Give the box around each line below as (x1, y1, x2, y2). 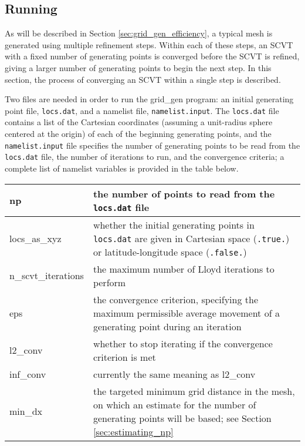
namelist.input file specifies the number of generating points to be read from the (5, 139, 300, 151)
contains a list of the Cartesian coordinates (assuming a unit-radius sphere (5, 116, 273, 128)
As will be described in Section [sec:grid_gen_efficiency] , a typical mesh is (5, 27, 273, 39)
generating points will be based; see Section (93, 411, 272, 425)
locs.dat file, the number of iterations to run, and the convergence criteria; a (5, 150, 284, 163)
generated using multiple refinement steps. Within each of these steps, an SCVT (5, 38, 293, 51)
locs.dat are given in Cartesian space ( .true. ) (93, 231, 290, 245)
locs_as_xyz (9, 231, 62, 245)
